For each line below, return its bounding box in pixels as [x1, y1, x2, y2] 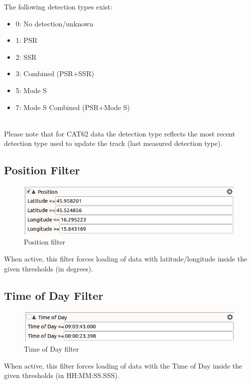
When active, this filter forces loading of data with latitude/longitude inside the [4, 254, 248, 264]
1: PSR [15, 35, 37, 45]
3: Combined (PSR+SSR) [15, 68, 94, 79]
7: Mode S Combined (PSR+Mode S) [15, 102, 130, 112]
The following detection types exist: [4, 1, 112, 11]
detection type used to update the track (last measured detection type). [4, 138, 223, 148]
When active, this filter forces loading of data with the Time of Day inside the [4, 360, 243, 371]
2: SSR [15, 51, 37, 62]
